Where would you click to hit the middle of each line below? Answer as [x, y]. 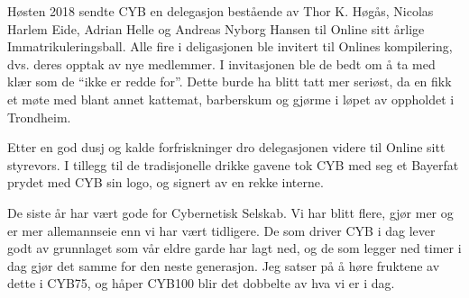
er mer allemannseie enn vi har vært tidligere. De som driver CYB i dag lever [221, 230]
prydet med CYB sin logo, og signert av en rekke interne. [166, 182]
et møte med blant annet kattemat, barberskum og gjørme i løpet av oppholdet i [231, 99]
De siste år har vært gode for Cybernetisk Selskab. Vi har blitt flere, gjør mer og [230, 212]
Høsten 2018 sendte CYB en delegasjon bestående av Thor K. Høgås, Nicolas [221, 11]
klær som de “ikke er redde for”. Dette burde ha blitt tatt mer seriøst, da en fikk [230, 81]
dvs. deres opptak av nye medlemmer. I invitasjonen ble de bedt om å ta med [221, 63]
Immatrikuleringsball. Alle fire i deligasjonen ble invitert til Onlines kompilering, [230, 46]
